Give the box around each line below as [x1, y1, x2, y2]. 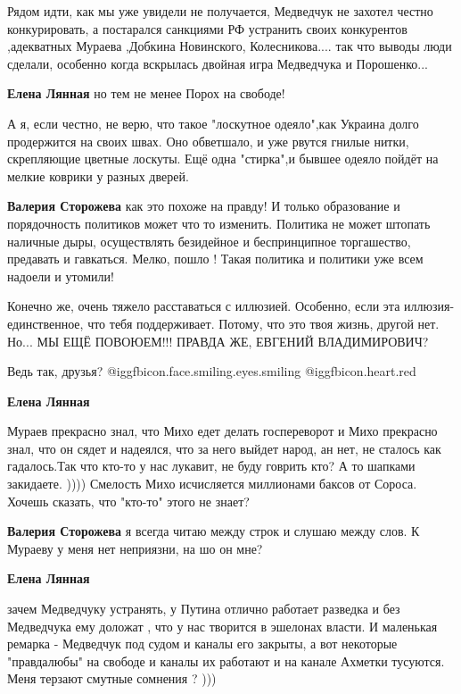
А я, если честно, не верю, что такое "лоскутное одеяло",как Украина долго [7, 113, 419, 132]
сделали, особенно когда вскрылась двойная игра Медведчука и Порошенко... [7, 54, 428, 72]
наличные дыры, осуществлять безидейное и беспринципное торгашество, [7, 231, 411, 250]
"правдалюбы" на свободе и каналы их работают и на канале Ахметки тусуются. [7, 651, 445, 670]
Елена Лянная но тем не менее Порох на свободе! [7, 84, 285, 103]
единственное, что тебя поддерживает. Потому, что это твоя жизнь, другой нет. [7, 314, 440, 332]
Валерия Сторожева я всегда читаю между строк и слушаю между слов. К [7, 522, 420, 540]
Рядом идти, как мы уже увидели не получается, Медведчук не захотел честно [7, 2, 433, 20]
